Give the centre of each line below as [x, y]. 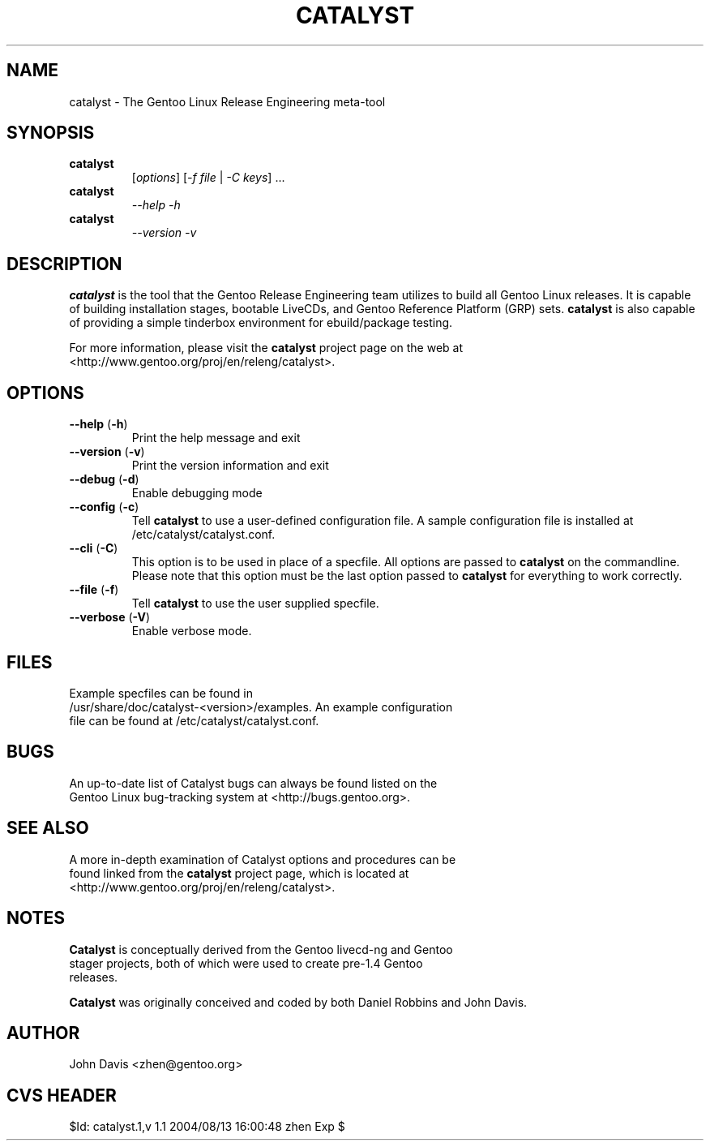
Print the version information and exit [230, 466]
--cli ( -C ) [94, 548]
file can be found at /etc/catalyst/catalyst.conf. [194, 720]
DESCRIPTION [64, 264]
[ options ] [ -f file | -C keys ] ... [208, 178]
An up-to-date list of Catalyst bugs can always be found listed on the [253, 783]
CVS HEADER [62, 1095]
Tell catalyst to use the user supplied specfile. [255, 604]
